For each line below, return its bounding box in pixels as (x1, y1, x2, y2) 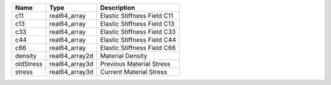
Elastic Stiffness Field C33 (100, 28, 176, 36)
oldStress (15, 60, 43, 68)
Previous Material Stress (100, 60, 171, 68)
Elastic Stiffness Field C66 (100, 43, 176, 52)
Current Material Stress (100, 68, 168, 76)
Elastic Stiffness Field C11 (100, 12, 173, 20)
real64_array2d (49, 52, 94, 60)
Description (100, 4, 135, 12)
